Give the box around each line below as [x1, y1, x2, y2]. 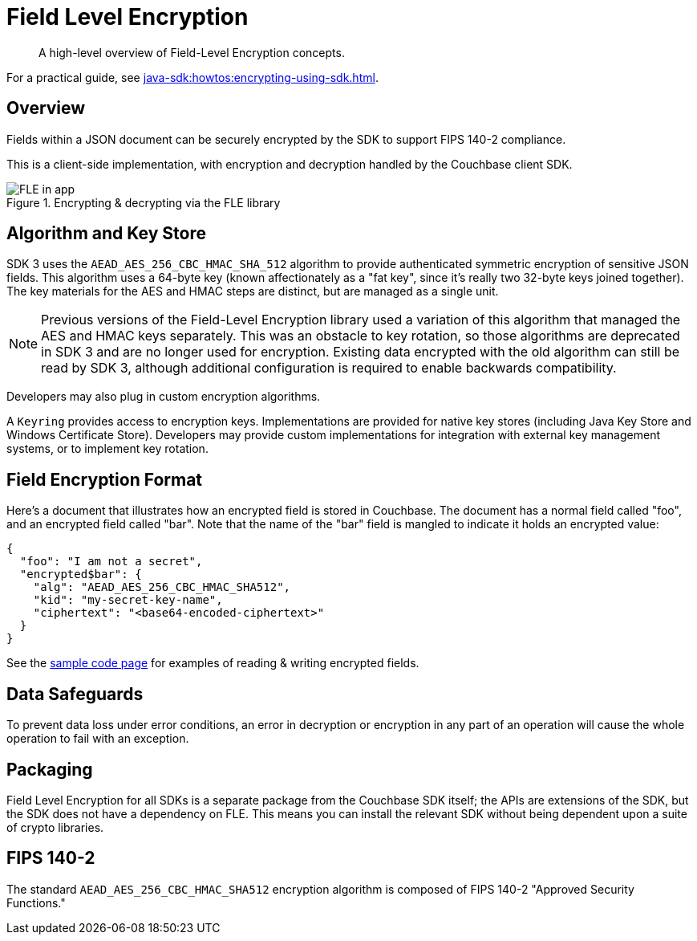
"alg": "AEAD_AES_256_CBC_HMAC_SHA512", [33, 580, 291, 594]
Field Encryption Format [6, 469, 203, 490]
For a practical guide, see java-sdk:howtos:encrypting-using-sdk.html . [6, 70, 379, 84]
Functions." [6, 895, 66, 910]
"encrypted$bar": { [19, 568, 142, 581]
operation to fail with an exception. [6, 731, 189, 746]
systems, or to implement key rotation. [6, 442, 209, 456]
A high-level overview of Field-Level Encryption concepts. [38, 45, 345, 59]
